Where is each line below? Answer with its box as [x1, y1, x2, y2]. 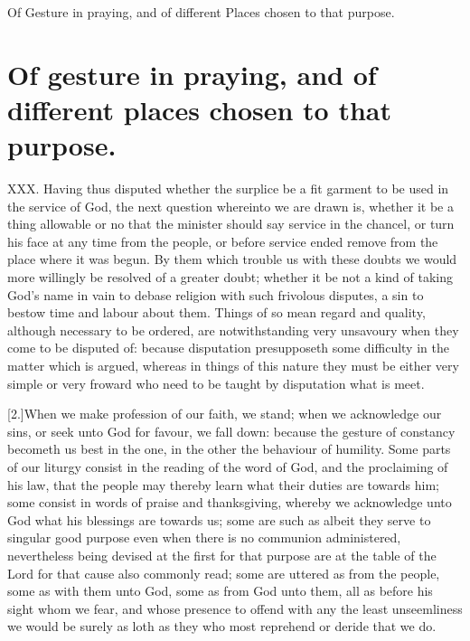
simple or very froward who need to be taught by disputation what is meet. [7, 373, 425, 392]
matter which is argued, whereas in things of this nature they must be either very [7, 356, 459, 375]
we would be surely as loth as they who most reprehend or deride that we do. [7, 617, 437, 636]
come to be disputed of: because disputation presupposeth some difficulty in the [7, 338, 449, 357]
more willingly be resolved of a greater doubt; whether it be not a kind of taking [7, 268, 454, 287]
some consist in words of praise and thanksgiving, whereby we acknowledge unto [7, 493, 452, 512]
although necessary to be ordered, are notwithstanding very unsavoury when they [7, 320, 459, 339]
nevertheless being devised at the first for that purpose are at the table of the [7, 545, 437, 564]
